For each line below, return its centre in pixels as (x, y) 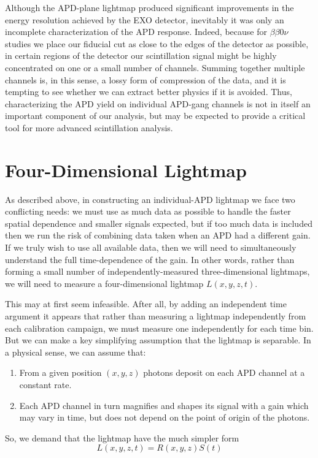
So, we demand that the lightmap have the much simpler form (122, 437)
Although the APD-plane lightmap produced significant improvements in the (149, 7)
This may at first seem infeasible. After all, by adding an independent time (146, 304)
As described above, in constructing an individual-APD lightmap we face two (150, 199)
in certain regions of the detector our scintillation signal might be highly (141, 55)
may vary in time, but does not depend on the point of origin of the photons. (165, 417)
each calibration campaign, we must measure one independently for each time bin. (159, 328)
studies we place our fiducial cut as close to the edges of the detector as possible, (157, 43)
